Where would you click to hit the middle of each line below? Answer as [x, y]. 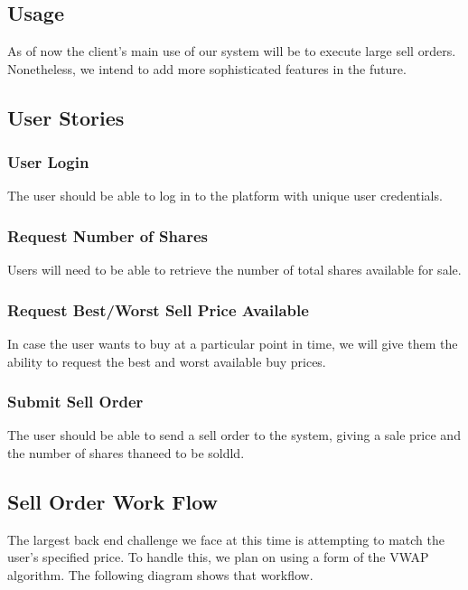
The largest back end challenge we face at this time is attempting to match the [226, 539]
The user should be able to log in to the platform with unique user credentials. [225, 196]
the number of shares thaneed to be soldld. [126, 453]
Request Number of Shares [108, 235]
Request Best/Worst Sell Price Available [158, 309]
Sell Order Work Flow [113, 501]
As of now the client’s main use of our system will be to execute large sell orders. [232, 51]
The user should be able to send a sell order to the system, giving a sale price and [234, 435]
